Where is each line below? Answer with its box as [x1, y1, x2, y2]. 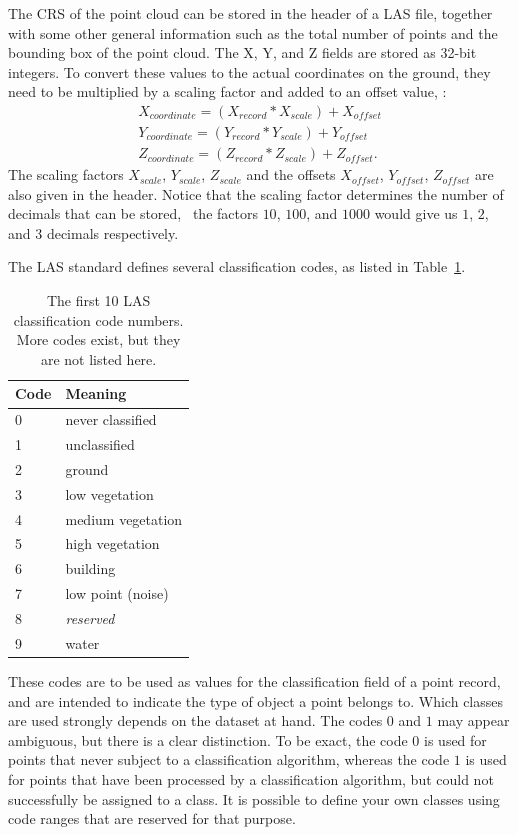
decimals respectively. [46, 222, 179, 243]
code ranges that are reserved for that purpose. [8, 808, 296, 829]
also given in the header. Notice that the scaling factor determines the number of [8, 183, 504, 204]
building [65, 558, 116, 579]
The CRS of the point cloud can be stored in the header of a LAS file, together [8, 3, 493, 23]
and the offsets [246, 164, 336, 185]
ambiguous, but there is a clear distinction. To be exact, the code [8, 729, 408, 750]
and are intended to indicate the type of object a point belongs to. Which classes [8, 690, 504, 711]
